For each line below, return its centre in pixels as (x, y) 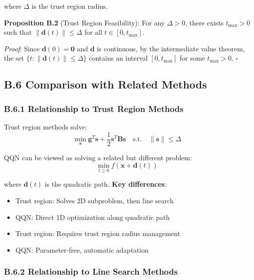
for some (192, 58)
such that (18, 32)
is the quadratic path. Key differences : (106, 184)
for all (93, 32)
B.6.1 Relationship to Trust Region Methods (94, 108)
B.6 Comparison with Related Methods (106, 84)
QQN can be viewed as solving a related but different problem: (98, 157)
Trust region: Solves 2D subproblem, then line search (95, 201)
